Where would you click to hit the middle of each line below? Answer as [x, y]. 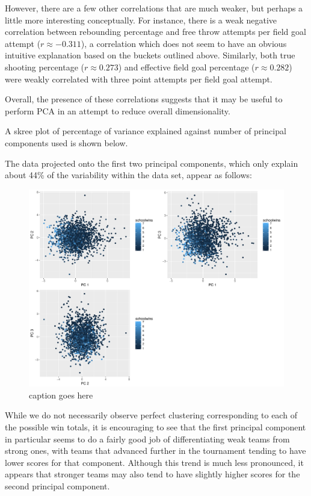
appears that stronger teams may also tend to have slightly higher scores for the [152, 474]
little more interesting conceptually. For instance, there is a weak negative [141, 20]
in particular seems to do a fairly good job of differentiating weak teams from [147, 439]
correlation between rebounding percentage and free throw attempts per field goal [155, 32]
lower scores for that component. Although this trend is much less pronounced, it [154, 462]
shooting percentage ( [45, 67]
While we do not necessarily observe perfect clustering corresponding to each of [151, 415]
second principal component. [57, 485]
